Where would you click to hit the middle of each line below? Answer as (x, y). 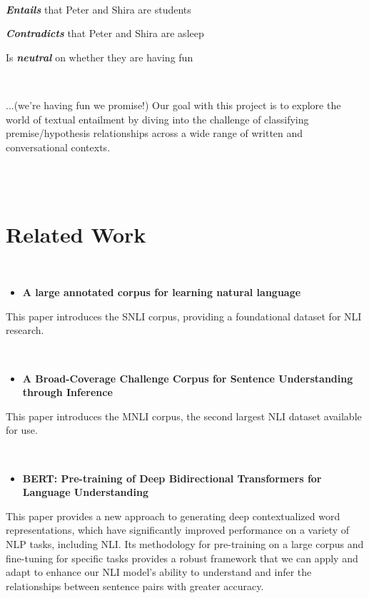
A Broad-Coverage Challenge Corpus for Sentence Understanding (188, 378)
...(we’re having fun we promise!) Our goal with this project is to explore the (173, 105)
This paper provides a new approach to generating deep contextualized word (173, 516)
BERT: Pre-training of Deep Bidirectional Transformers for (172, 478)
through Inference (67, 392)
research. (25, 330)
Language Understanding (85, 492)
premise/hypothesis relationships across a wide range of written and (155, 133)
